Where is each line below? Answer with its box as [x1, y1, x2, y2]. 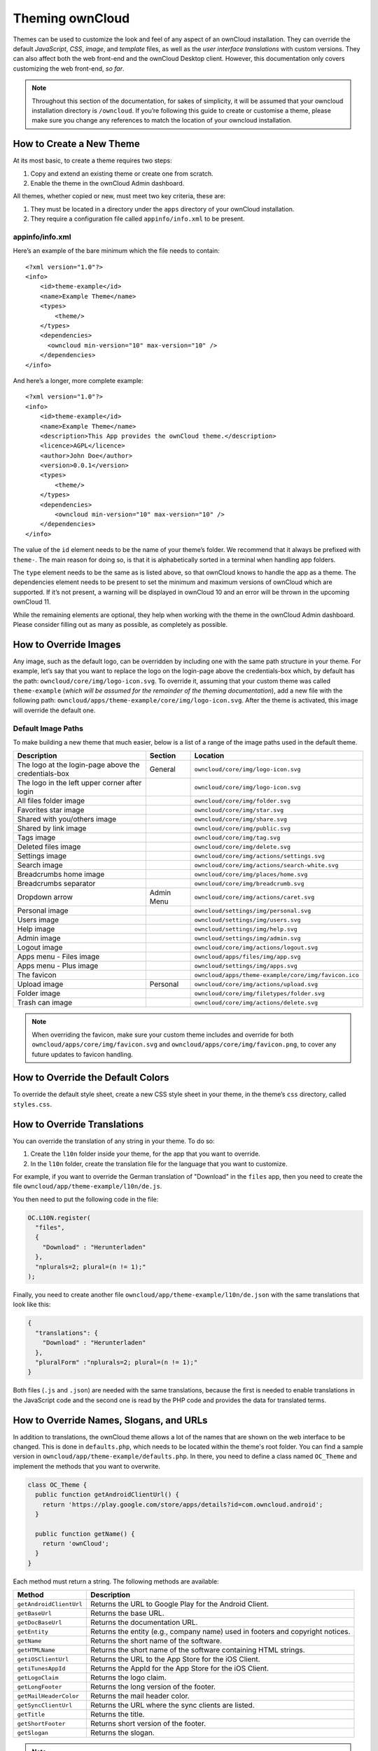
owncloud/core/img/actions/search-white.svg [194, 861, 339, 868]
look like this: [13, 1300, 51, 1309]
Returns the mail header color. [90, 1691, 190, 1701]
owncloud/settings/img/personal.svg [194, 907, 311, 914]
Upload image [17, 979, 64, 989]
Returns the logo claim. [90, 1673, 167, 1682]
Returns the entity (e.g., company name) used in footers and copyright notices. [90, 1627, 351, 1637]
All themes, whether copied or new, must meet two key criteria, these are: [13, 192, 226, 200]
